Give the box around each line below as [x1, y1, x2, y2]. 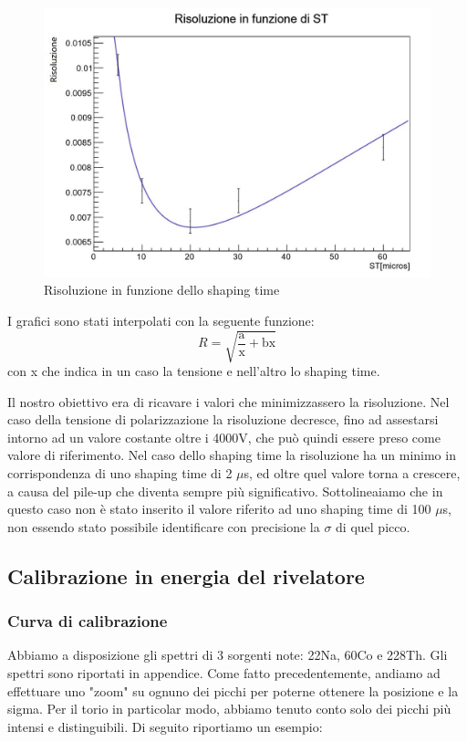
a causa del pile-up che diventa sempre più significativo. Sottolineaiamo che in [7, 481, 443, 500]
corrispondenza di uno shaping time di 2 [7, 463, 233, 482]
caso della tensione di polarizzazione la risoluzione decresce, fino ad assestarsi [7, 410, 439, 429]
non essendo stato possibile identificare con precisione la [7, 517, 320, 536]
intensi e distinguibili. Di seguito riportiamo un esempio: [7, 716, 323, 736]
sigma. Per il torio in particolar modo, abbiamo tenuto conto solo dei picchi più [7, 699, 451, 718]
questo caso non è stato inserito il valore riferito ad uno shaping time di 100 [7, 499, 431, 518]
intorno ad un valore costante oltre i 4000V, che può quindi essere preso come [7, 427, 441, 446]
